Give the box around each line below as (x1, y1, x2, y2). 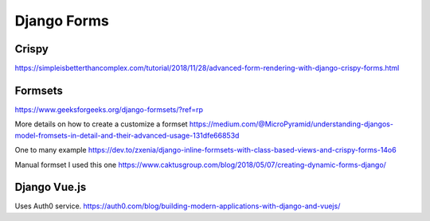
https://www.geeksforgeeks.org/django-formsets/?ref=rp (14, 104, 203, 114)
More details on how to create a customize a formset (14, 119, 188, 129)
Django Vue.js (14, 180, 87, 194)
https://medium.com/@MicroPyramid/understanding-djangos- (189, 119, 394, 129)
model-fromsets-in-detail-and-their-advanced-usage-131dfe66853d (14, 130, 240, 140)
